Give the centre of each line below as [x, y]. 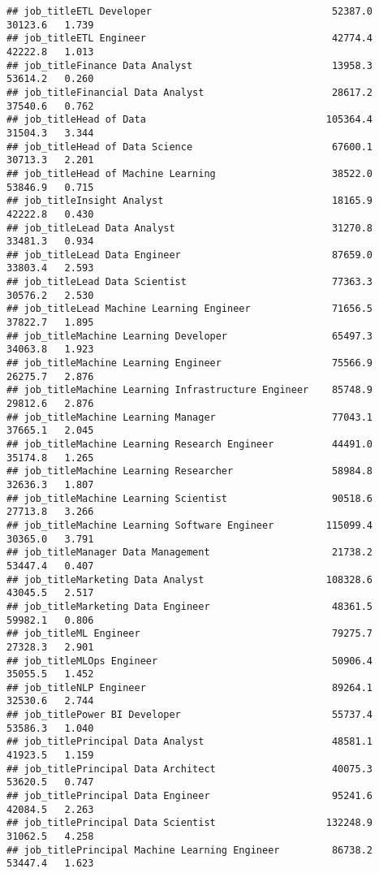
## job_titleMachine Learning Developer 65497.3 [190, 336]
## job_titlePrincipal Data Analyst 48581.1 [190, 742]
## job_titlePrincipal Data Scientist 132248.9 [190, 823]
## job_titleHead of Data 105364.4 [190, 120]
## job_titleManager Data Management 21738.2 [190, 553]
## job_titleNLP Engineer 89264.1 [190, 687]
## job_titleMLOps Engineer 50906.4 [190, 661]
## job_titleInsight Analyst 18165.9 [190, 201]
